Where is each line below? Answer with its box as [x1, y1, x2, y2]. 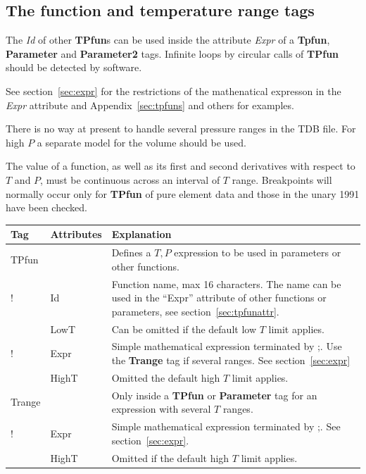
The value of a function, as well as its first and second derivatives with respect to [6, 158, 355, 173]
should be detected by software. [6, 60, 142, 75]
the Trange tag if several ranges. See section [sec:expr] [111, 352, 351, 367]
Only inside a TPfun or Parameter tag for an [111, 387, 317, 402]
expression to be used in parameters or [174, 245, 341, 260]
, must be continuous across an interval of [40, 172, 220, 187]
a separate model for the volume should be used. [37, 135, 246, 149]
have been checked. [6, 200, 87, 215]
